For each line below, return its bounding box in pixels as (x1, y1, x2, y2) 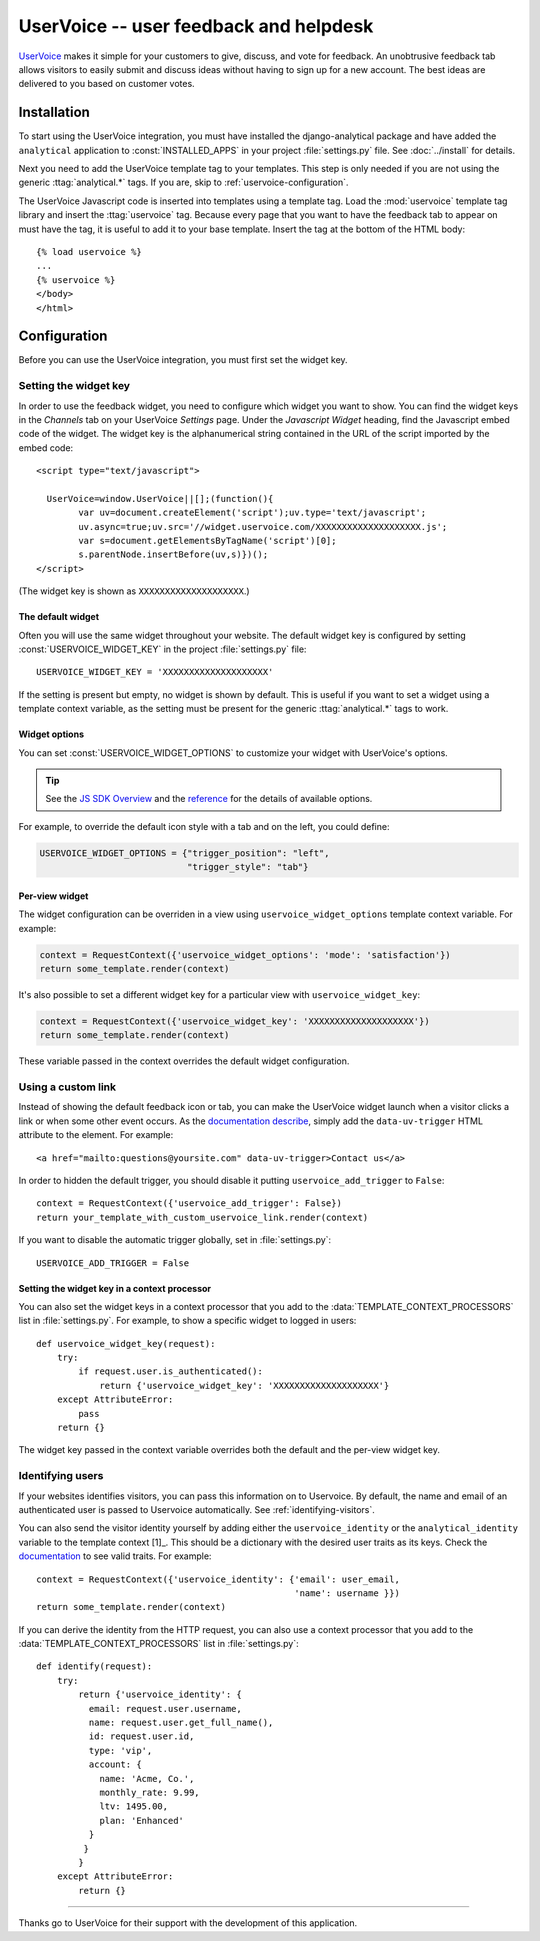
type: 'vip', (88, 1745, 153, 1756)
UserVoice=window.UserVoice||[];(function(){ (46, 493, 274, 504)
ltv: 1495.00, (99, 1801, 169, 1812)
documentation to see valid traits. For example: (18, 1550, 212, 1562)
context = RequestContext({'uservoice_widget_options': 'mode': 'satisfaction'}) (39, 949, 452, 960)
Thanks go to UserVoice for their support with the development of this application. (18, 1917, 358, 1929)
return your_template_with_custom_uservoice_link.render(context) (36, 1211, 369, 1223)
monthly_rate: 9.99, (99, 1786, 200, 1798)
